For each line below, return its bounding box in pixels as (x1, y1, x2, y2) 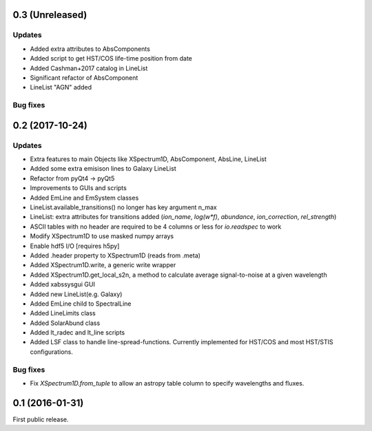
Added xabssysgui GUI (30, 280, 96, 288)
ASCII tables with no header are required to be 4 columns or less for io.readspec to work (30, 222, 282, 231)
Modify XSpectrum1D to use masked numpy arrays (30, 232, 174, 240)
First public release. (12, 415, 69, 423)
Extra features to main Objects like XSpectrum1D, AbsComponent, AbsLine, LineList (30, 155, 267, 163)
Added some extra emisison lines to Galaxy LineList (30, 165, 176, 173)
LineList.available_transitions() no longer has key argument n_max (30, 203, 217, 211)
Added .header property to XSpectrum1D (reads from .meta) (30, 251, 201, 260)
